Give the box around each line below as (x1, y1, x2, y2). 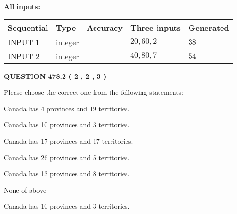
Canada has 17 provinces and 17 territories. (4, 136, 133, 146)
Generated (188, 21, 229, 33)
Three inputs (130, 21, 181, 33)
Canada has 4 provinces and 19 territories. (4, 103, 130, 113)
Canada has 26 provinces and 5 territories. (4, 152, 130, 162)
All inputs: (4, 1, 40, 11)
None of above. (4, 184, 48, 195)
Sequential (8, 21, 48, 33)
